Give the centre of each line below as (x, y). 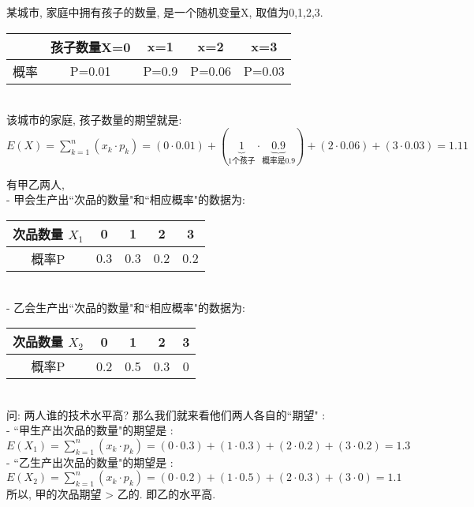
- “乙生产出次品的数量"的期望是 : (90, 462)
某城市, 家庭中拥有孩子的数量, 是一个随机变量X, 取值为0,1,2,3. (165, 12)
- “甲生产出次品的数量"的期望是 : (90, 430)
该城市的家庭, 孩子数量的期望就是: (94, 120)
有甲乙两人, (35, 184)
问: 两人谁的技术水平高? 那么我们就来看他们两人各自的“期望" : (166, 414)
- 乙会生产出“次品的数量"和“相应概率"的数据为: (126, 307)
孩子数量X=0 (91, 47)
